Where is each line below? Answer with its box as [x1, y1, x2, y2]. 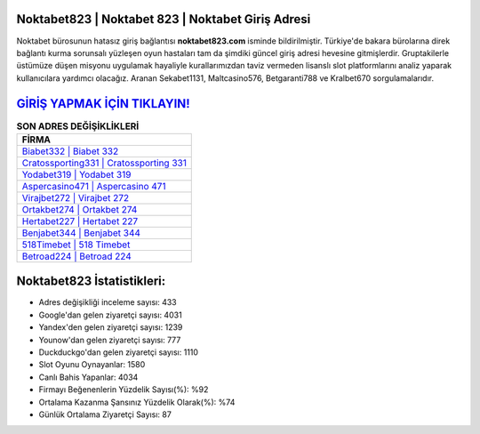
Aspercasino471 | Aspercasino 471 [21, 180, 166, 192]
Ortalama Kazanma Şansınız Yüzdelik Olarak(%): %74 [38, 397, 236, 407]
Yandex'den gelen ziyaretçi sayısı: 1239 [38, 322, 183, 333]
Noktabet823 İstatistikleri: [16, 274, 166, 289]
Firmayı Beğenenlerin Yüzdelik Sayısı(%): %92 [38, 384, 209, 395]
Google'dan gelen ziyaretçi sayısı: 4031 [38, 309, 182, 320]
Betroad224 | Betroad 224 [21, 250, 132, 262]
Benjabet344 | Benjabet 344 [21, 227, 141, 239]
